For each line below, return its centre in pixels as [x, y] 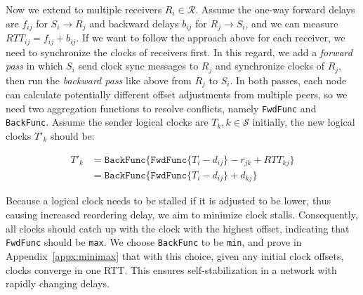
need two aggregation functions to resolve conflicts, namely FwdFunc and [161, 108]
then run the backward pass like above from [99, 80]
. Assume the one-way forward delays [275, 9]
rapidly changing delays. [58, 283]
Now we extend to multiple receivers [84, 9]
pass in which [34, 66]
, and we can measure [292, 23]
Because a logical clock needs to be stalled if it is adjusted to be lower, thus [169, 201]
